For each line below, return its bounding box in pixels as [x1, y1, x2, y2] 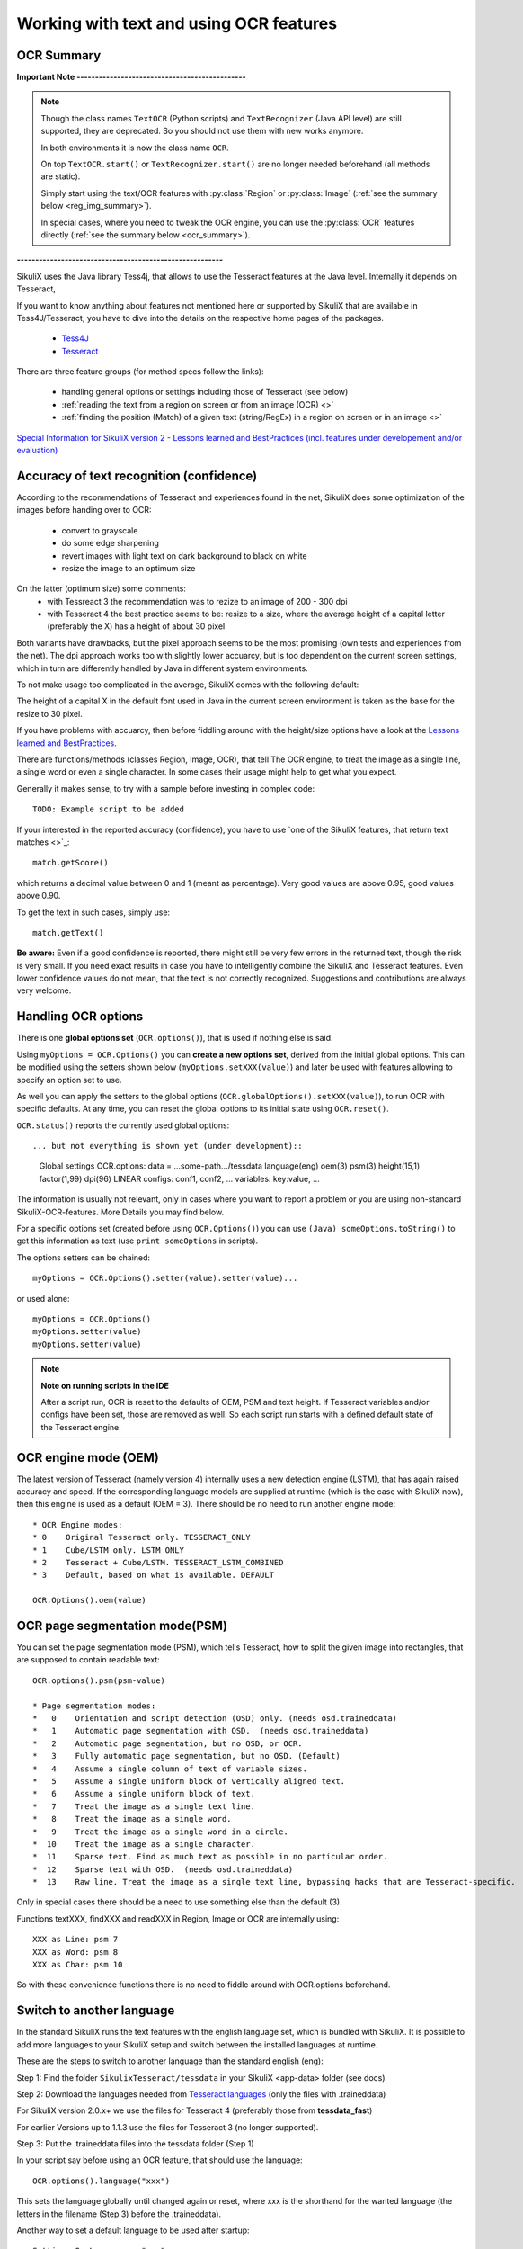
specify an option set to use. [16, 1074, 122, 1085]
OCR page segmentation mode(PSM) [16, 1617, 228, 1633]
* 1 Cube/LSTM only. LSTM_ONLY [32, 1545, 184, 1555]
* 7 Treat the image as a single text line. [32, 1801, 256, 1812]
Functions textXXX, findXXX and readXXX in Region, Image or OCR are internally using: [16, 1913, 340, 1924]
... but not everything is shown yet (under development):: [32, 1141, 303, 1151]
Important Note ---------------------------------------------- [16, 72, 246, 83]
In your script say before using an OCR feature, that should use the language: [16, 2155, 303, 2165]
